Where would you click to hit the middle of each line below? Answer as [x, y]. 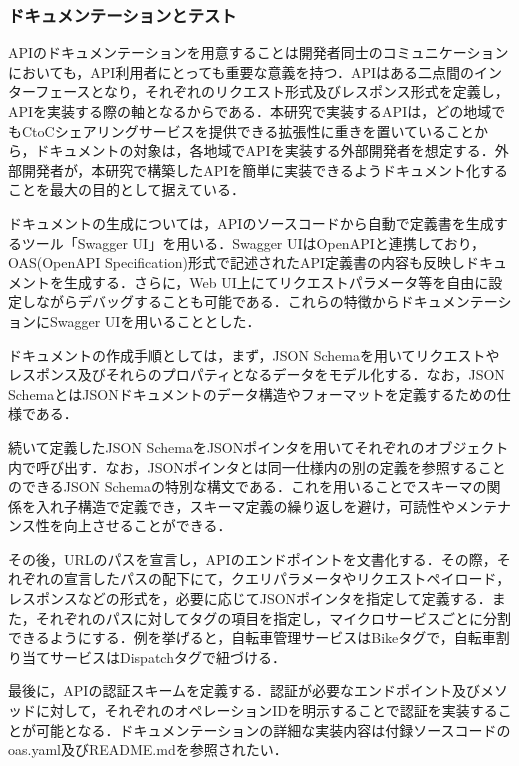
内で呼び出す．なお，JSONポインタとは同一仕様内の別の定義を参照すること [257, 466]
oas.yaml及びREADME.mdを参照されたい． [148, 749]
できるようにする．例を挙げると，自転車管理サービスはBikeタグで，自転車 [252, 637]
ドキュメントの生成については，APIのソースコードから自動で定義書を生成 [251, 222]
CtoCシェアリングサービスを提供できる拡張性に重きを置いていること [247, 130]
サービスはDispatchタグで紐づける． [167, 656]
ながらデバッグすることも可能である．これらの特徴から [217, 301]
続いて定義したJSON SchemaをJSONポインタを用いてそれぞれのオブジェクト [258, 446]
